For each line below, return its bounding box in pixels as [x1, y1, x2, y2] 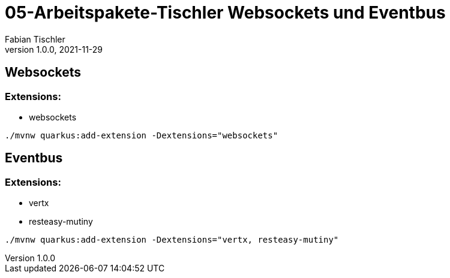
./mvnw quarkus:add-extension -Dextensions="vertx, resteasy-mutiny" [5, 235, 339, 245]
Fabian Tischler [5, 34, 65, 44]
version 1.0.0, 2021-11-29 [5, 44, 103, 55]
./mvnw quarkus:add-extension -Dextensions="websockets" [5, 130, 278, 140]
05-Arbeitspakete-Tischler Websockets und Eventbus [5, 2, 446, 23]
